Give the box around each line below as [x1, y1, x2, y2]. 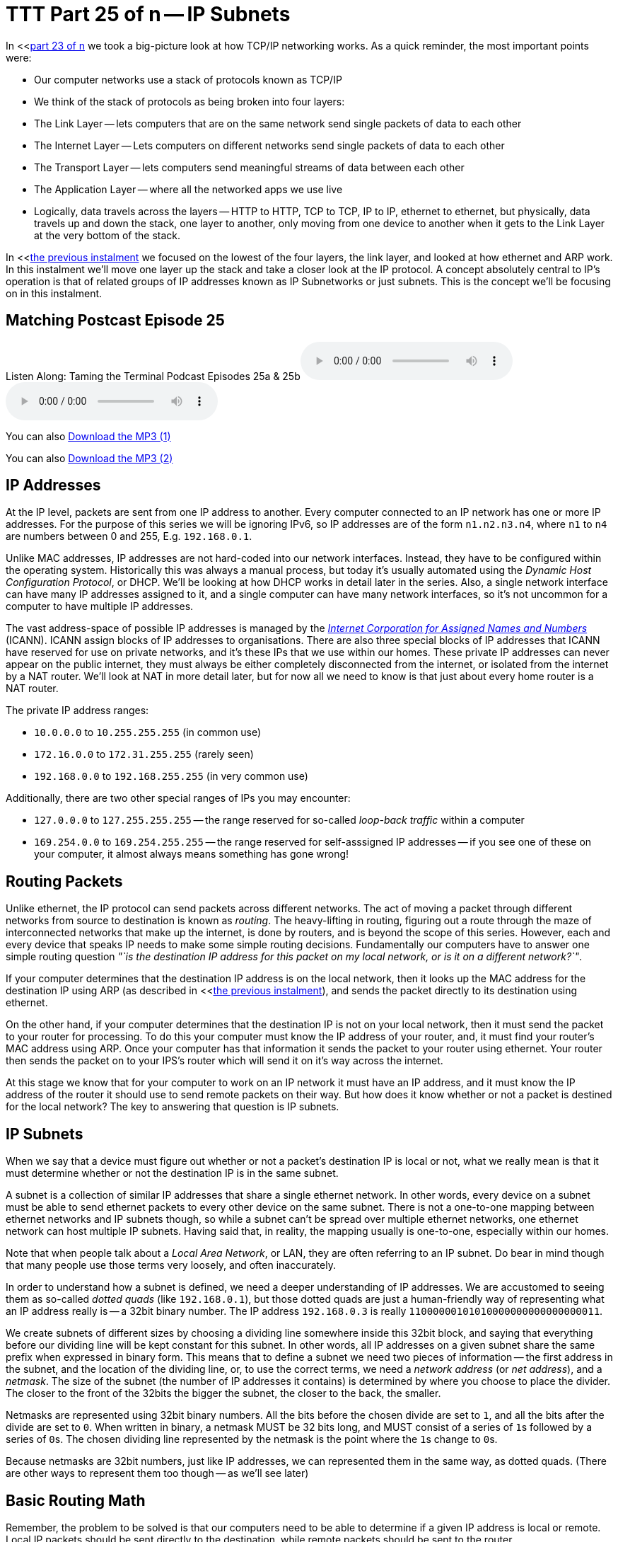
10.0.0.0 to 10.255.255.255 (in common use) [34, 726, 262, 739]
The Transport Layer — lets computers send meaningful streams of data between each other [34, 161, 465, 173]
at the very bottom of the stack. [34, 229, 181, 241]
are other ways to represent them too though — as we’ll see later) [6, 1467, 309, 1480]
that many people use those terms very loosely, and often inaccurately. [6, 1259, 336, 1272]
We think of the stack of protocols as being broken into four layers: [34, 95, 345, 108]
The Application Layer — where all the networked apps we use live [34, 183, 343, 195]
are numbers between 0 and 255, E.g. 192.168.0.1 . [6, 530, 252, 543]
